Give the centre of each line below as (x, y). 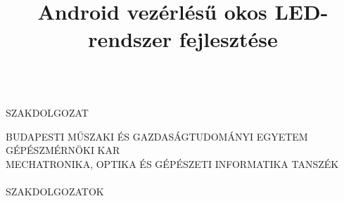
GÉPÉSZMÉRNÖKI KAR (63, 150)
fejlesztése (228, 39)
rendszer (130, 39)
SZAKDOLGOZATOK (55, 192)
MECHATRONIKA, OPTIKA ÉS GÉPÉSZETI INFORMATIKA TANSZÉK (172, 163)
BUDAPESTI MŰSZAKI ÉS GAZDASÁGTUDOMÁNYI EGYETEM (157, 136)
